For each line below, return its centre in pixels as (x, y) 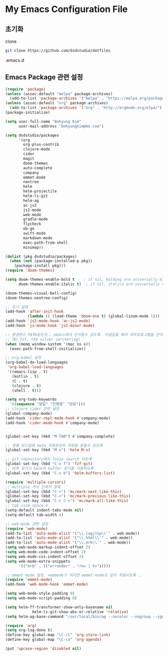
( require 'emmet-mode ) (29, 580)
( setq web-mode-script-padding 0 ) (41, 598)
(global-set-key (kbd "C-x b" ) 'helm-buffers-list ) (60, 473)
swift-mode (34, 234)
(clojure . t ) (26, 386)
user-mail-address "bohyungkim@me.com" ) (61, 126)
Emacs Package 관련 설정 (44, 77)
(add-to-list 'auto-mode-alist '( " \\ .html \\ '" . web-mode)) (69, 538)
